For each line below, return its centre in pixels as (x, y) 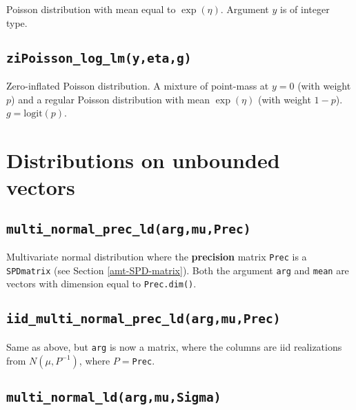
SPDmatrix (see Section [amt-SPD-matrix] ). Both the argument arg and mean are (178, 270)
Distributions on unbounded (143, 160)
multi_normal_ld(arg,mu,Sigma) (114, 397)
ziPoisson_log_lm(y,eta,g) (99, 58)
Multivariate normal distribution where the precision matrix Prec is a (157, 257)
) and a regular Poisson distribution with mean (111, 99)
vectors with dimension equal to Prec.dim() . (101, 284)
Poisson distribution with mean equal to (91, 9)
